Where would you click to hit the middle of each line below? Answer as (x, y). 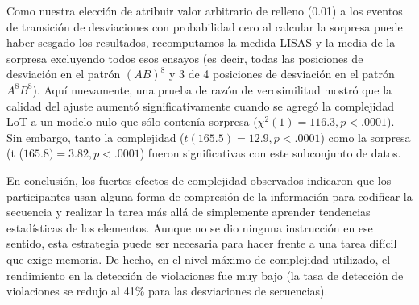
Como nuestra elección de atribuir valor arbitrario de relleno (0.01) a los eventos (205, 10)
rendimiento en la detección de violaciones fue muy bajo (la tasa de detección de (205, 275)
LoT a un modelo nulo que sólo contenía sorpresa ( (132, 121)
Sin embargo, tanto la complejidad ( (95, 137)
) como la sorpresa (365, 137)
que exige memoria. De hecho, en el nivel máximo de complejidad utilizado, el (199, 259)
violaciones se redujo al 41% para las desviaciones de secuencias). (167, 291)
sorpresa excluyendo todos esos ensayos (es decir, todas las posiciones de (185, 58)
